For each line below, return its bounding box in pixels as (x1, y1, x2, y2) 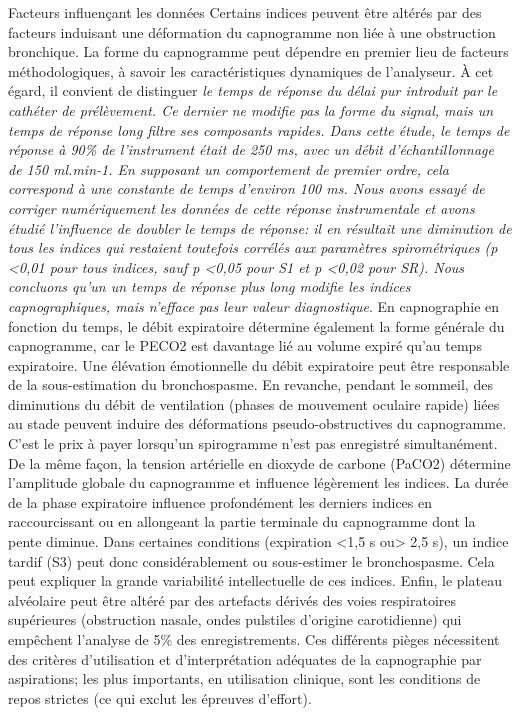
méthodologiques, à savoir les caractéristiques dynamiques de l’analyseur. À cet (8, 60, 494, 81)
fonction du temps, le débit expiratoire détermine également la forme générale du (8, 315, 505, 336)
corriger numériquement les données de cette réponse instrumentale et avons (8, 197, 475, 218)
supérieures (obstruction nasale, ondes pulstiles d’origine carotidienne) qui (8, 609, 462, 630)
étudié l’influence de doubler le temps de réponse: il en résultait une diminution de (8, 217, 512, 238)
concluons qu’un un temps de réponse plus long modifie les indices (8, 276, 411, 297)
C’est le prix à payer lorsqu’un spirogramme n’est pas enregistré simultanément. (8, 433, 498, 454)
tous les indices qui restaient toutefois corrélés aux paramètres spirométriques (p (8, 237, 498, 258)
